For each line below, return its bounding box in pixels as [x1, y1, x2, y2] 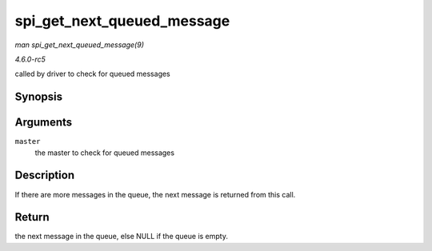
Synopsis [14, 90, 63, 104]
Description [14, 169, 75, 182]
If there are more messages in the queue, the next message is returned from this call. [14, 189, 296, 199]
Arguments [14, 116, 73, 129]
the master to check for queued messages [34, 148, 175, 157]
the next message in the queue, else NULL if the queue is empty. [14, 232, 228, 241]
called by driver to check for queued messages [14, 69, 171, 79]
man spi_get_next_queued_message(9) [14, 40, 144, 50]
